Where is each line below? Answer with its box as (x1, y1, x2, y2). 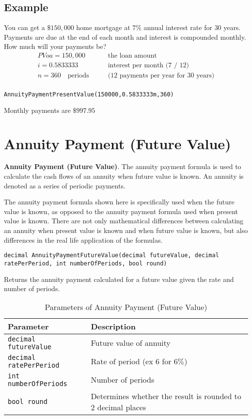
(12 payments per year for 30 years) (108, 72, 215, 79)
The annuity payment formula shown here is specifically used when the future (4, 197, 235, 207)
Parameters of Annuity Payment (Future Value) (45, 301, 207, 312)
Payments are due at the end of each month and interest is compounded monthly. (4, 31, 246, 42)
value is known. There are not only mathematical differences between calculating (4, 216, 244, 226)
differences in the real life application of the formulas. (4, 234, 163, 245)
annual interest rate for (143, 22, 212, 32)
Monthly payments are (4, 105, 71, 115)
